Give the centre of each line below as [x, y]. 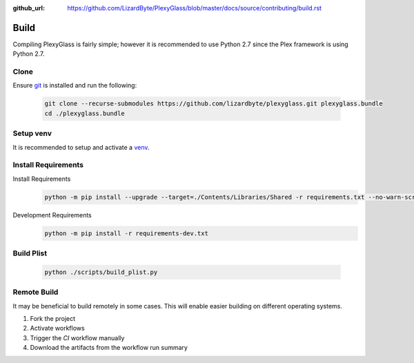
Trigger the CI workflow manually [77, 337]
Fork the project [53, 318]
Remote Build [36, 292]
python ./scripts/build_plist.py [101, 272]
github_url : [29, 8]
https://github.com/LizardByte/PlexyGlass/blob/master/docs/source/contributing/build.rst [195, 8]
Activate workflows [58, 328]
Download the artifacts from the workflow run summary [109, 348]
